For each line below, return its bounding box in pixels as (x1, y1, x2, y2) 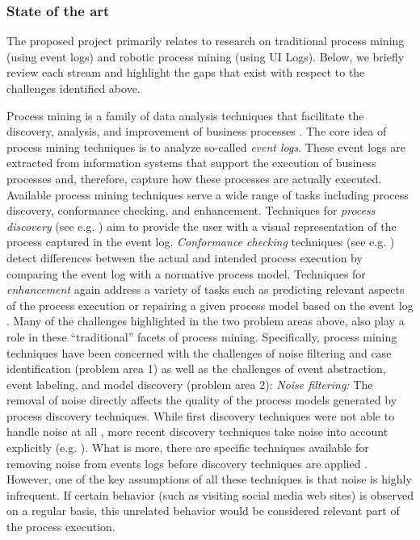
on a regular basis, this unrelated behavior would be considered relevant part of (6, 502, 400, 519)
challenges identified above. (6, 80, 141, 96)
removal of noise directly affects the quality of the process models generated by (6, 391, 397, 408)
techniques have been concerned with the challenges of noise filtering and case (6, 344, 392, 361)
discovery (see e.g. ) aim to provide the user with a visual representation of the (6, 217, 397, 234)
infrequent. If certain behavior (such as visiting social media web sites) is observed (6, 486, 414, 503)
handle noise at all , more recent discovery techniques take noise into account (6, 423, 388, 440)
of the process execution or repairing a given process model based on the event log (6, 296, 414, 313)
